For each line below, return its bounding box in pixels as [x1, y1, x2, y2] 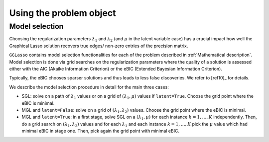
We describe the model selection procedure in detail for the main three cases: [9, 84, 169, 90]
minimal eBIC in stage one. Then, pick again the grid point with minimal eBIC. [21, 128, 179, 134]
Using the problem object [9, 7, 117, 18]
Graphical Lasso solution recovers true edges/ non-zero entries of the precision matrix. [9, 43, 188, 49]
